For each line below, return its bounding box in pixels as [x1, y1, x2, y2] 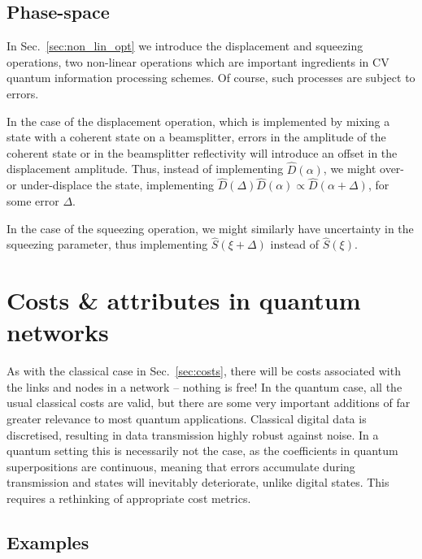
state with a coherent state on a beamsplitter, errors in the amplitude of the [7, 128, 386, 145]
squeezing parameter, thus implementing [7, 236, 208, 253]
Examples [7, 530, 89, 555]
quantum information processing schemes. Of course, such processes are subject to [7, 69, 415, 86]
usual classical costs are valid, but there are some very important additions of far [7, 394, 411, 411]
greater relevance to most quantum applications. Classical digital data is [7, 410, 367, 427]
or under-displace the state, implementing [7, 176, 214, 193]
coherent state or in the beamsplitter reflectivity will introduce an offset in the [7, 144, 398, 161]
